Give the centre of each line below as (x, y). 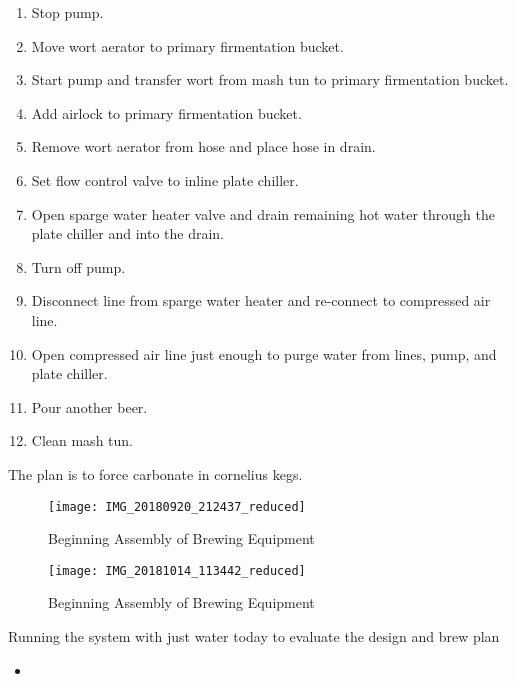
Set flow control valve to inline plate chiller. (165, 179)
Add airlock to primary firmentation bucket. (166, 112)
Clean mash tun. (82, 440)
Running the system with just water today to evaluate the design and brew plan (254, 636)
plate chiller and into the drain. (128, 233)
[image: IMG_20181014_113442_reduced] (177, 570)
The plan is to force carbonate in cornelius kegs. (155, 473)
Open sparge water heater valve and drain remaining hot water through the (263, 213)
